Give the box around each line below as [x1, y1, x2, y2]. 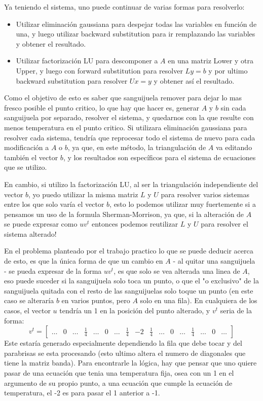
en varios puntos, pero [61, 295, 130, 306]
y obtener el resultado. [16, 38, 86, 49]
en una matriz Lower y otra [168, 55, 253, 66]
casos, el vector [4, 305, 51, 316]
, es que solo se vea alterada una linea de [114, 265, 240, 276]
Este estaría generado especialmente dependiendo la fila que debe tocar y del [4, 338, 242, 348]
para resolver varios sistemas [161, 189, 249, 199]
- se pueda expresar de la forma [4, 265, 102, 276]
